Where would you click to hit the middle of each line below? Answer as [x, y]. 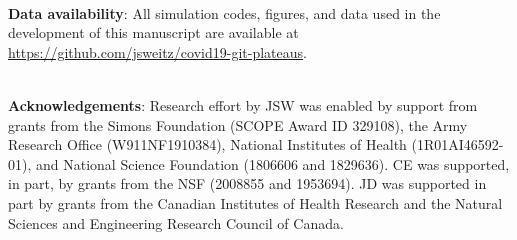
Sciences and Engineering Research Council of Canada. [176, 222]
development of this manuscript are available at [153, 32]
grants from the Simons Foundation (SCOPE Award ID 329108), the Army [238, 124]
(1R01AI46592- [457, 144]
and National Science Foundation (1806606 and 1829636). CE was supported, [272, 163]
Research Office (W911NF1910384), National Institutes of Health [207, 144]
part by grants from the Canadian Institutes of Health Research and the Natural [255, 202]
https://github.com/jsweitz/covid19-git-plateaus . [157, 51]
